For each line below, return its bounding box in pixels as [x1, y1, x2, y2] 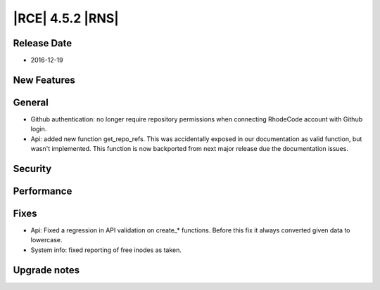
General [13, 96, 49, 108]
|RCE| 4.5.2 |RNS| [13, 11, 119, 26]
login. [30, 125, 47, 133]
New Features [13, 74, 75, 86]
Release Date [13, 37, 72, 49]
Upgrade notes [13, 264, 80, 276]
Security [13, 162, 52, 175]
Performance [13, 185, 72, 197]
